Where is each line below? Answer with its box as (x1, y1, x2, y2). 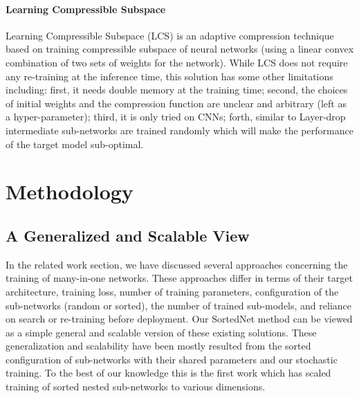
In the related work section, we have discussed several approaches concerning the (6, 257, 348, 271)
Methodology (6, 177, 134, 206)
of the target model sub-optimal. (6, 136, 144, 151)
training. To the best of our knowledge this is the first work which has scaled (6, 365, 331, 380)
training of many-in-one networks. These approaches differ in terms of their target (6, 271, 353, 285)
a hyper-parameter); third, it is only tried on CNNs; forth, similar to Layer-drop (6, 109, 346, 124)
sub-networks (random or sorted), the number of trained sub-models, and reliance (6, 298, 352, 312)
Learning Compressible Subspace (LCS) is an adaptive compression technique (6, 28, 334, 42)
